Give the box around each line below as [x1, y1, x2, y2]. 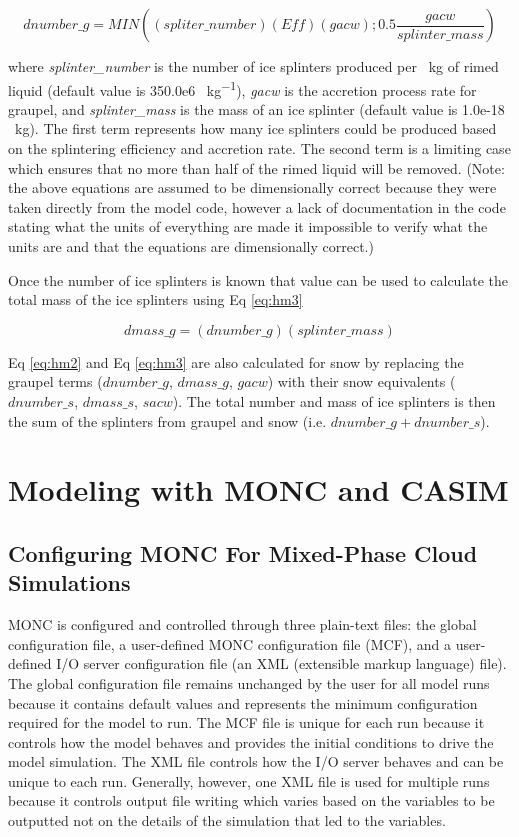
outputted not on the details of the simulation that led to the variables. [8, 810, 446, 831]
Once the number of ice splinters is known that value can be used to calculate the [8, 269, 509, 290]
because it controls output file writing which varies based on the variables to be [8, 790, 495, 811]
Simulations [8, 567, 131, 598]
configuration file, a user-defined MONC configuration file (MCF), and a [8, 633, 452, 654]
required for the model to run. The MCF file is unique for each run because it [8, 712, 485, 733]
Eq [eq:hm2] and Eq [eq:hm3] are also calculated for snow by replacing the [8, 351, 464, 372]
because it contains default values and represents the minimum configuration [8, 692, 478, 713]
